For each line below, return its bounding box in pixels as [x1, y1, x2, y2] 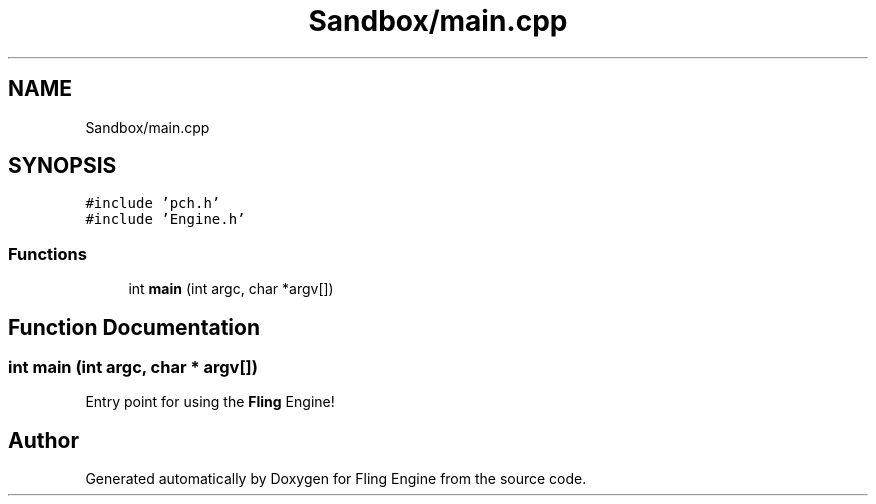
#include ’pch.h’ [85, 195, 221, 212]
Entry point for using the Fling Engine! [85, 393, 335, 411]
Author [8, 427, 79, 453]
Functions [8, 243, 87, 264]
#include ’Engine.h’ [85, 211, 246, 228]
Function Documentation [8, 314, 260, 340]
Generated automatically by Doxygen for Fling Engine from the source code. [85, 470, 587, 488]
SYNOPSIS [8, 153, 117, 179]
